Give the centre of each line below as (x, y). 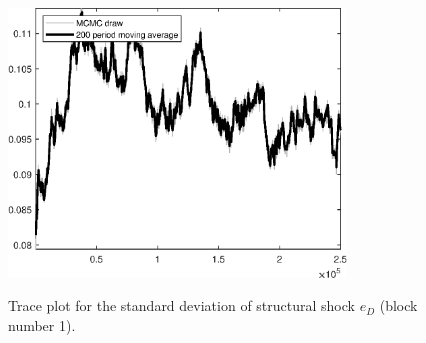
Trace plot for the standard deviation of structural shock (181, 305)
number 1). (42, 324)
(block (398, 305)
